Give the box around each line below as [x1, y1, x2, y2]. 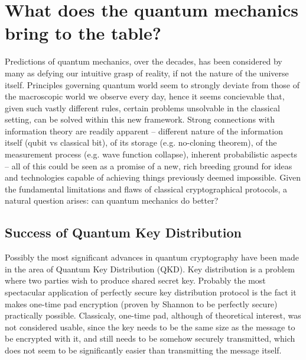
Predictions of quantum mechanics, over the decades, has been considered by [5, 55, 282, 67]
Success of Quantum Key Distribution [5, 223, 242, 242]
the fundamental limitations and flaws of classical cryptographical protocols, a [5, 182, 288, 195]
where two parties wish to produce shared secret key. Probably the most [5, 274, 266, 287]
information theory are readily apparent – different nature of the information [5, 124, 283, 137]
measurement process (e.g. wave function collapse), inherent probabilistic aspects [5, 148, 297, 160]
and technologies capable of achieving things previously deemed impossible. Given [5, 171, 301, 184]
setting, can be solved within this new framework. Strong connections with [5, 113, 275, 126]
